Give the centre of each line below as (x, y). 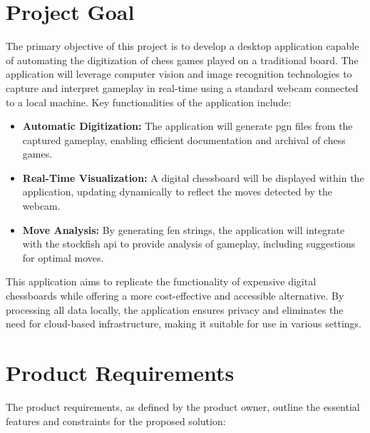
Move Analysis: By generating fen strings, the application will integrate (184, 229)
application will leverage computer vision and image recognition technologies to (179, 74)
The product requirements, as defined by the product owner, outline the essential (183, 406)
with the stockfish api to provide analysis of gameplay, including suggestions (189, 244)
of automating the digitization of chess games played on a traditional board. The (182, 60)
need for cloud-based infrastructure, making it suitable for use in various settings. (184, 324)
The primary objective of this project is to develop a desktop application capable (183, 46)
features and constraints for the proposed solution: (116, 421)
